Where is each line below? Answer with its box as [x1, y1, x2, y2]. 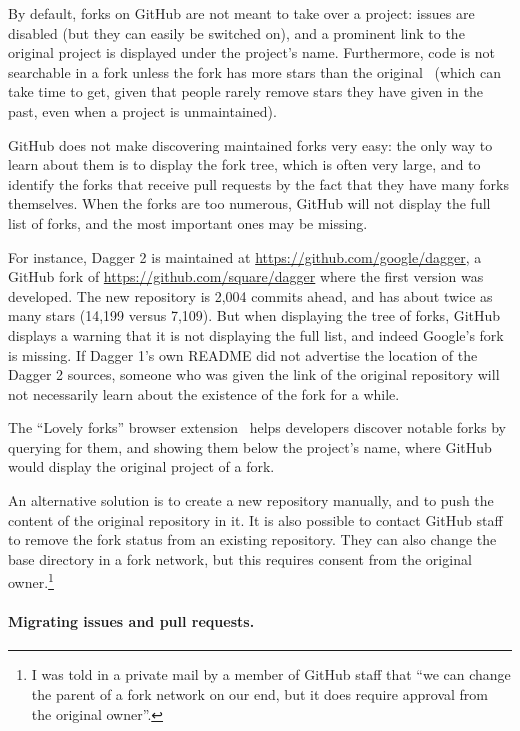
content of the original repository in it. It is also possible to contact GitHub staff [8, 509, 503, 530]
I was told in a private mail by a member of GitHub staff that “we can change [31, 664, 511, 685]
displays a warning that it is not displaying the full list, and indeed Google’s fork [8, 324, 504, 345]
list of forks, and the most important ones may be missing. [8, 212, 368, 233]
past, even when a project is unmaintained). [8, 100, 277, 121]
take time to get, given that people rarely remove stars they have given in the [8, 81, 484, 102]
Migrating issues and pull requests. [8, 611, 255, 632]
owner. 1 [8, 569, 54, 593]
